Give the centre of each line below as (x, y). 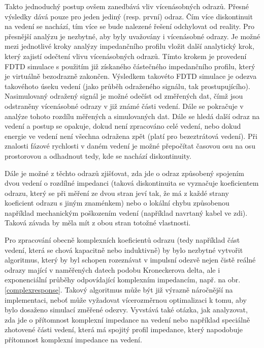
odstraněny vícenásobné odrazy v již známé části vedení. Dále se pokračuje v (124, 106)
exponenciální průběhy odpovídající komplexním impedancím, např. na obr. (123, 280)
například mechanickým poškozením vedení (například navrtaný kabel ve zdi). (126, 212)
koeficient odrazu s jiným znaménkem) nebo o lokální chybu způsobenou (117, 203)
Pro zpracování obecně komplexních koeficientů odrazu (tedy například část (122, 240)
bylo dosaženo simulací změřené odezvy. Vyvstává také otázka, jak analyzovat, (126, 310)
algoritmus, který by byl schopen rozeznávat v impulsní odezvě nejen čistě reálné (130, 260)
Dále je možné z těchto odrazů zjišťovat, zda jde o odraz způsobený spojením (124, 173)
